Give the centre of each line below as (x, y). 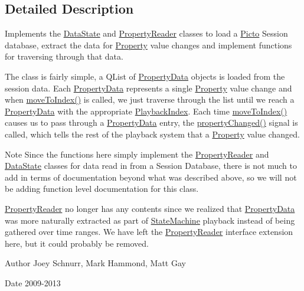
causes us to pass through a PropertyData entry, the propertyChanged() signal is (151, 122)
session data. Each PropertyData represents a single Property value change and (148, 88)
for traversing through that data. (64, 56)
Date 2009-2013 (33, 282)
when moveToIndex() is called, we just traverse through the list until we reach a (150, 99)
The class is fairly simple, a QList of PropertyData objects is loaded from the (145, 76)
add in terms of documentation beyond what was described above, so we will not (151, 177)
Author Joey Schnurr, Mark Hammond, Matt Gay (95, 263)
